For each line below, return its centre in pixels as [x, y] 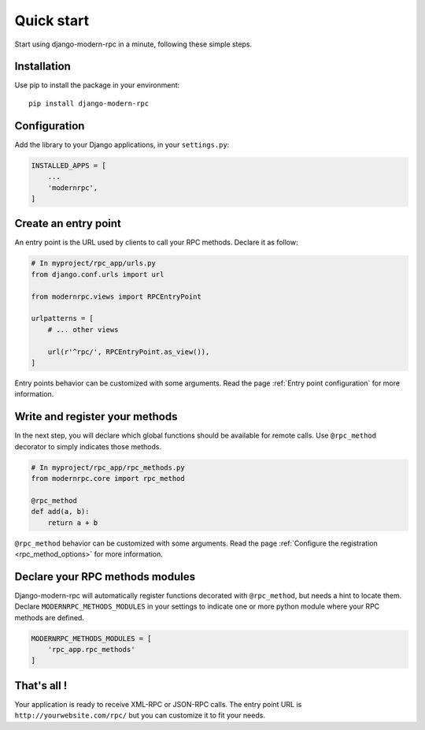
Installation [42, 67]
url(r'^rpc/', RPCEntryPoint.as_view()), [129, 352]
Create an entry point [68, 223]
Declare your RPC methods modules [105, 577]
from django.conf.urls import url [98, 274]
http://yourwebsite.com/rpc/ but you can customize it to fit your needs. [140, 715]
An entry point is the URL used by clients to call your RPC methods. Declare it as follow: [156, 242]
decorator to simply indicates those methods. [88, 446]
